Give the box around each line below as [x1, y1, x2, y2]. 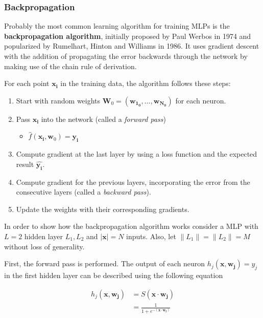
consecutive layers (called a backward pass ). [16, 186, 151, 197]
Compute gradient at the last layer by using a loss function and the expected [16, 149, 257, 159]
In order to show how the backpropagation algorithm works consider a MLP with [4, 221, 258, 231]
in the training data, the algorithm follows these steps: [60, 78, 231, 89]
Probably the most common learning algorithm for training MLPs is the [4, 20, 230, 31]
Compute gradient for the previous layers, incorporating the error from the [16, 176, 250, 187]
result [16, 158, 34, 169]
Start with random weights [16, 95, 101, 105]
